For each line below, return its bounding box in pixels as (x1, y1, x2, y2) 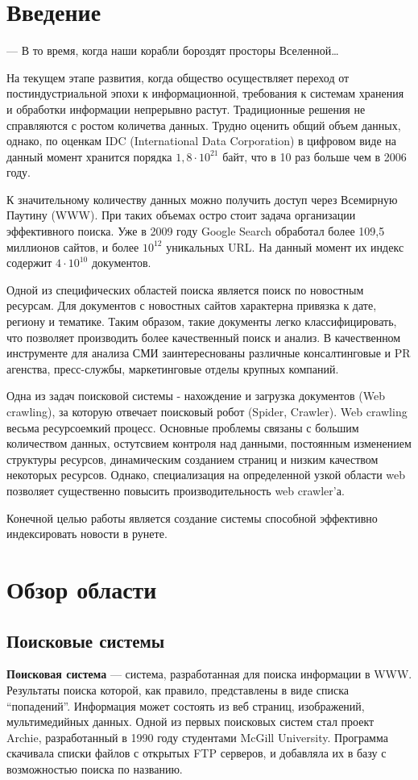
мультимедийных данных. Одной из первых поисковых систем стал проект (6, 713, 375, 730)
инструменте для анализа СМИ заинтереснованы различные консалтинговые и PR (6, 344, 411, 361)
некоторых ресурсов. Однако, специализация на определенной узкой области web (6, 466, 406, 483)
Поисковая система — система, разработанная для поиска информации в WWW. (6, 665, 412, 682)
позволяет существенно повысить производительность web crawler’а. (6, 482, 345, 498)
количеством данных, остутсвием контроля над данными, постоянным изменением (6, 435, 412, 452)
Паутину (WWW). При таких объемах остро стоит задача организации (6, 206, 356, 223)
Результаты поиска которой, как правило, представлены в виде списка (6, 681, 350, 698)
